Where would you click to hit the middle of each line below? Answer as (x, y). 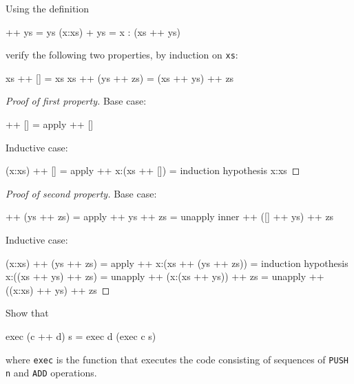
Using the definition (48, 8)
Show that (27, 313)
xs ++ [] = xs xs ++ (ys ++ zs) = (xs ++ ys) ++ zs (120, 77)
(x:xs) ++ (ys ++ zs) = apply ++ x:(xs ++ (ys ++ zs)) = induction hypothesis (177, 263)
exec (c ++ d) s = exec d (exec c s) (81, 335)
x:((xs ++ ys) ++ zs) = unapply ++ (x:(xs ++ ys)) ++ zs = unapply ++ (165, 276)
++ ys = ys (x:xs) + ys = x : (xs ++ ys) (93, 31)
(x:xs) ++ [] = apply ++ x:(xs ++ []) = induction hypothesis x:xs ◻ (153, 170)
